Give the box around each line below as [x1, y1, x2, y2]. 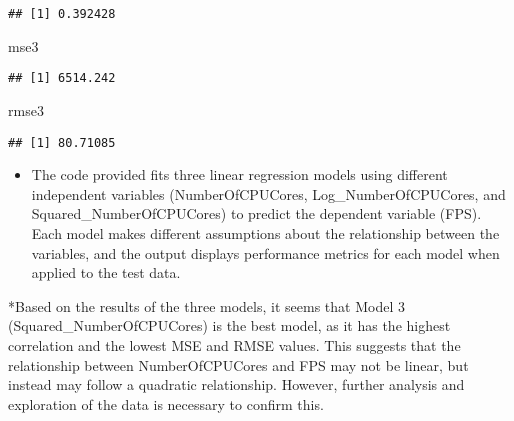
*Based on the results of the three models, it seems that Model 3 [8, 295, 405, 316]
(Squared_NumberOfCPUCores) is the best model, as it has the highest [8, 315, 451, 336]
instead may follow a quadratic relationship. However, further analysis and [8, 374, 465, 395]
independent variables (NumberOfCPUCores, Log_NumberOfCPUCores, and [31, 183, 506, 204]
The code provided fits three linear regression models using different [31, 164, 448, 185]
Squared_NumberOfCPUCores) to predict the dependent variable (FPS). [31, 203, 482, 224]
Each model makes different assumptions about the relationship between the [31, 222, 500, 243]
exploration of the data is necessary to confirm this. [8, 393, 324, 414]
